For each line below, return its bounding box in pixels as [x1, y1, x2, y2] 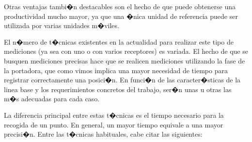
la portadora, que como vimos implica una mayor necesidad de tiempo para [4, 65, 228, 75]
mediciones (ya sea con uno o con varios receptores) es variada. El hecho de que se [4, 46, 248, 56]
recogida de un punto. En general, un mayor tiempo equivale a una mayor [4, 119, 223, 129]
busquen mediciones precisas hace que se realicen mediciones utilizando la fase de [4, 55, 245, 65]
